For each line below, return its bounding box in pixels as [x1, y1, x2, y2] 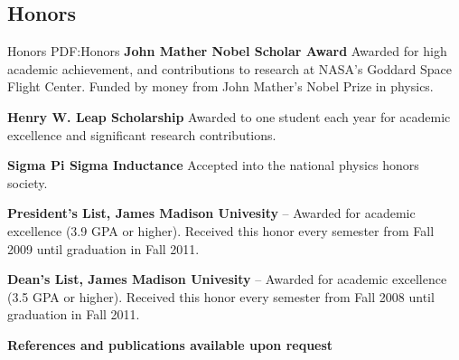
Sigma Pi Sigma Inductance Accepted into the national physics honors [7, 156, 419, 175]
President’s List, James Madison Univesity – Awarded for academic [7, 204, 416, 223]
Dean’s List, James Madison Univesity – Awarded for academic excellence [7, 270, 447, 289]
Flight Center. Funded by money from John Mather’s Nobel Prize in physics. [7, 77, 434, 96]
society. [7, 173, 48, 192]
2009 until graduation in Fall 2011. [7, 239, 200, 258]
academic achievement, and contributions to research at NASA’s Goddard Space [7, 59, 453, 78]
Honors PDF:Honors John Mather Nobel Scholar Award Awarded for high [7, 42, 447, 61]
